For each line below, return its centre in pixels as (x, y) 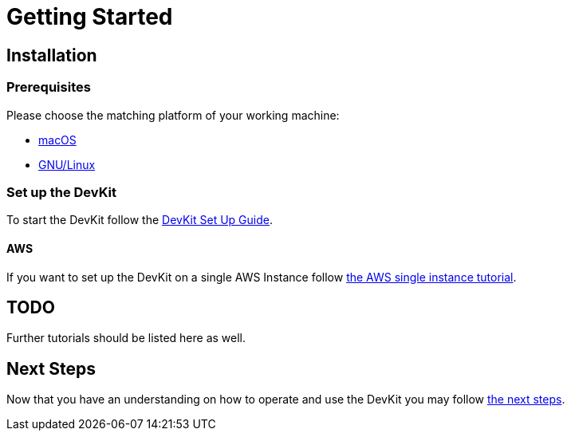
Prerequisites (49, 87)
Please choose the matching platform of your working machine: (173, 115)
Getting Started (90, 17)
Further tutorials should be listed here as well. (126, 338)
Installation (52, 55)
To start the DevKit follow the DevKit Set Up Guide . (140, 220)
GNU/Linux (67, 164)
